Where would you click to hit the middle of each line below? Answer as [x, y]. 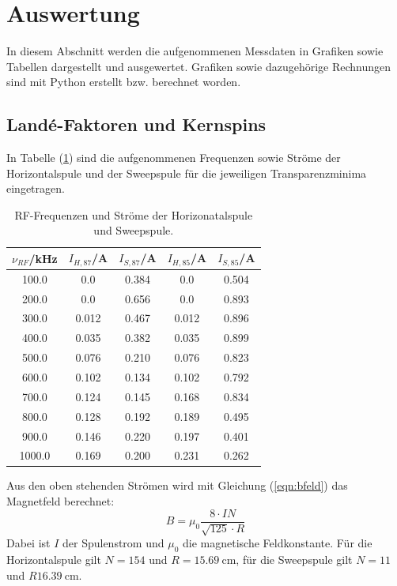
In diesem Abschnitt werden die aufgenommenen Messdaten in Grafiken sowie [195, 51]
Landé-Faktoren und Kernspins [136, 124]
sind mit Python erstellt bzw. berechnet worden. [124, 82]
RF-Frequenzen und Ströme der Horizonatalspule [134, 214]
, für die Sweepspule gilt [294, 559]
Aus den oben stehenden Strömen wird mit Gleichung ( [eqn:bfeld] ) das [177, 485]
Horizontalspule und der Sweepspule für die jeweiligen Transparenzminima [187, 173]
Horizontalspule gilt [54, 559]
